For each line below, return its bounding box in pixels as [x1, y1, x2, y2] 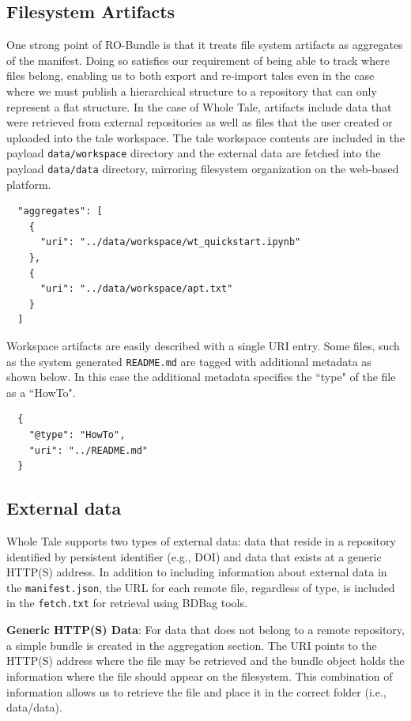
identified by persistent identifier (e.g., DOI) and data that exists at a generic [6, 548, 382, 564]
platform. [6, 176, 51, 192]
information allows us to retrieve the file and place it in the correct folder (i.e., [6, 683, 386, 700]
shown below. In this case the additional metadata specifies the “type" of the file [6, 368, 396, 385]
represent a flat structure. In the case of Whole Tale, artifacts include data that [6, 98, 392, 115]
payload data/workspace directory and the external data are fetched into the [6, 145, 381, 161]
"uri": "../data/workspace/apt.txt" [40, 283, 233, 295]
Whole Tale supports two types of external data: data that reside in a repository [6, 533, 396, 549]
